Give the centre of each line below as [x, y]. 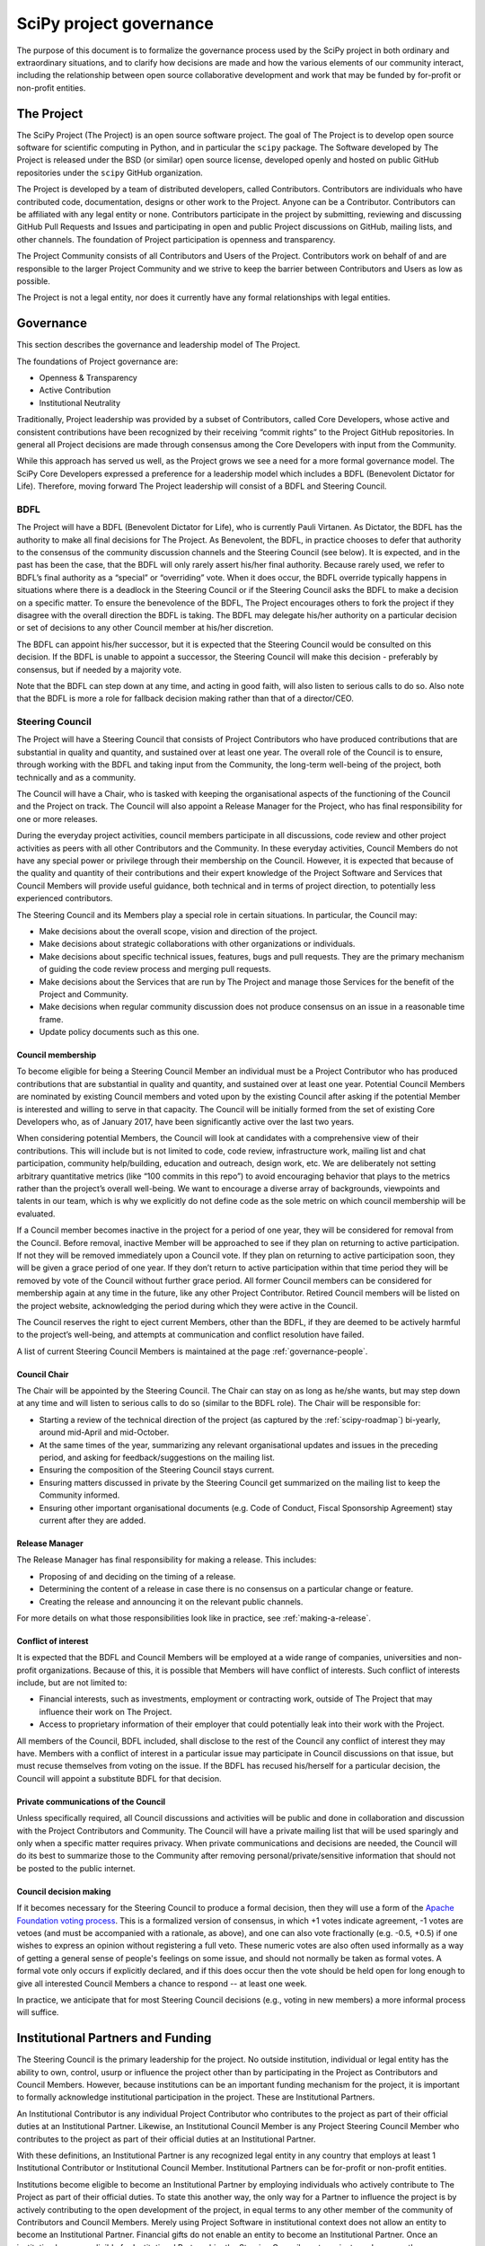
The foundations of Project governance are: [97, 361]
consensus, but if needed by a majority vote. [99, 669]
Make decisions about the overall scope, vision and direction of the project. [178, 931]
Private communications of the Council [91, 1801]
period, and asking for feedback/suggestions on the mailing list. [157, 1458]
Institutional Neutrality [80, 402]
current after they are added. [93, 1520]
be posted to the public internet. [76, 1868]
